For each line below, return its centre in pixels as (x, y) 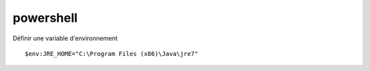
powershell (45, 18)
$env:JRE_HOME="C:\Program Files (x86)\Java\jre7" (112, 54)
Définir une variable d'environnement (65, 38)
